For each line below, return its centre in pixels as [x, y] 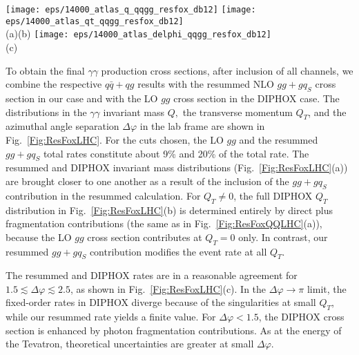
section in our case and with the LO [82, 98]
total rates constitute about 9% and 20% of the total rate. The [176, 153]
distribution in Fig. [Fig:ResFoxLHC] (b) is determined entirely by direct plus [169, 210]
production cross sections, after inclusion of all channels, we [227, 70]
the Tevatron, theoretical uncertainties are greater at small [130, 344]
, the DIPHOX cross [301, 317]
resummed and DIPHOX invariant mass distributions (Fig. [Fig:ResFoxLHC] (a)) [177, 167]
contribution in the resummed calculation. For [103, 195]
